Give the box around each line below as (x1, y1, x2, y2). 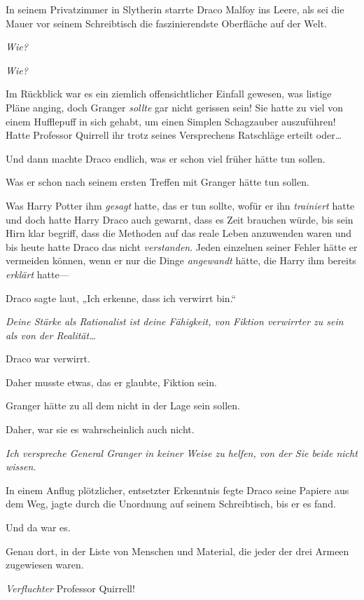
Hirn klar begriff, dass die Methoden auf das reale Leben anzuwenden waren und (6, 226, 352, 240)
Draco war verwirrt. (6, 351, 90, 366)
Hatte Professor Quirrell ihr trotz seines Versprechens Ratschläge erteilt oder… (6, 128, 342, 142)
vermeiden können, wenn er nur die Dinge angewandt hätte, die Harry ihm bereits (6, 253, 356, 268)
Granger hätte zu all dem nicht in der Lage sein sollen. (6, 398, 240, 413)
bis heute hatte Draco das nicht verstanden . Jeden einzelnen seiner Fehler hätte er (6, 239, 358, 254)
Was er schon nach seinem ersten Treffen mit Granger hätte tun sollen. (6, 175, 309, 189)
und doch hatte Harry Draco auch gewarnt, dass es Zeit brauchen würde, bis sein (6, 212, 353, 226)
